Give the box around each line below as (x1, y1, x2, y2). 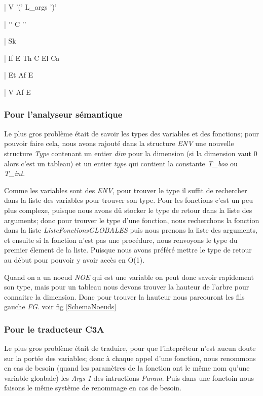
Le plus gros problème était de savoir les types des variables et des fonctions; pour (4, 128, 259, 138)
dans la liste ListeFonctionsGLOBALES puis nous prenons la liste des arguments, (4, 225, 257, 235)
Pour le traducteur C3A (4, 322, 104, 335)
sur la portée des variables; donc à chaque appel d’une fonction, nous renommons (4, 352, 256, 363)
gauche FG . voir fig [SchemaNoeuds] (4, 301, 117, 312)
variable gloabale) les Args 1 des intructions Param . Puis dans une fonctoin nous (4, 372, 254, 383)
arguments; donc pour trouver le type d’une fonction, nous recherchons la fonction (4, 214, 259, 225)
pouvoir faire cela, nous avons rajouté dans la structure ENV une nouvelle (4, 138, 234, 149)
